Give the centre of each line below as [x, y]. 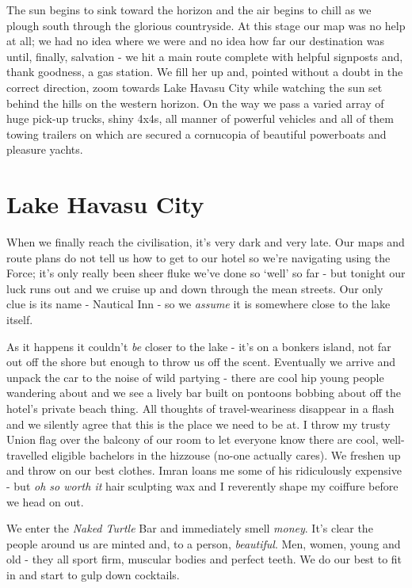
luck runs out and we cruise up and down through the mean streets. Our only [195, 288]
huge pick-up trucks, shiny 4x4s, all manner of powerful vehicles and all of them [200, 118]
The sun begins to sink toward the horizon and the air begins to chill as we [189, 10]
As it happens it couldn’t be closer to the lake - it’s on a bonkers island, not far [199, 346]
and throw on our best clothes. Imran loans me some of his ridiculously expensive [204, 470]
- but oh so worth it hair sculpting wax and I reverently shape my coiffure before [202, 485]
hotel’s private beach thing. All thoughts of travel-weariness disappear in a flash [200, 408]
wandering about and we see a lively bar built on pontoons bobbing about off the [204, 393]
